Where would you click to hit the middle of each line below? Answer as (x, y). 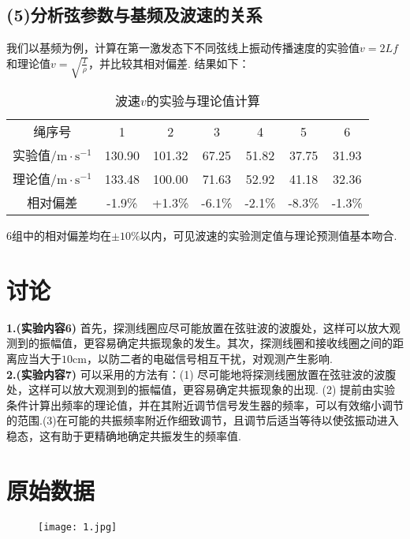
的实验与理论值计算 (203, 101)
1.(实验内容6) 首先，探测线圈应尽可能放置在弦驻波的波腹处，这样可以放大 (198, 327)
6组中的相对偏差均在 (59, 236)
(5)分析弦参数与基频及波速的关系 (134, 15)
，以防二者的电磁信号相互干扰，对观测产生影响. (209, 358)
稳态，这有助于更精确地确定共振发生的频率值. (124, 435)
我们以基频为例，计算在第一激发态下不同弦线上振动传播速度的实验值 (183, 48)
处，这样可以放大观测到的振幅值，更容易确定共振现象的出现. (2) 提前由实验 (201, 389)
